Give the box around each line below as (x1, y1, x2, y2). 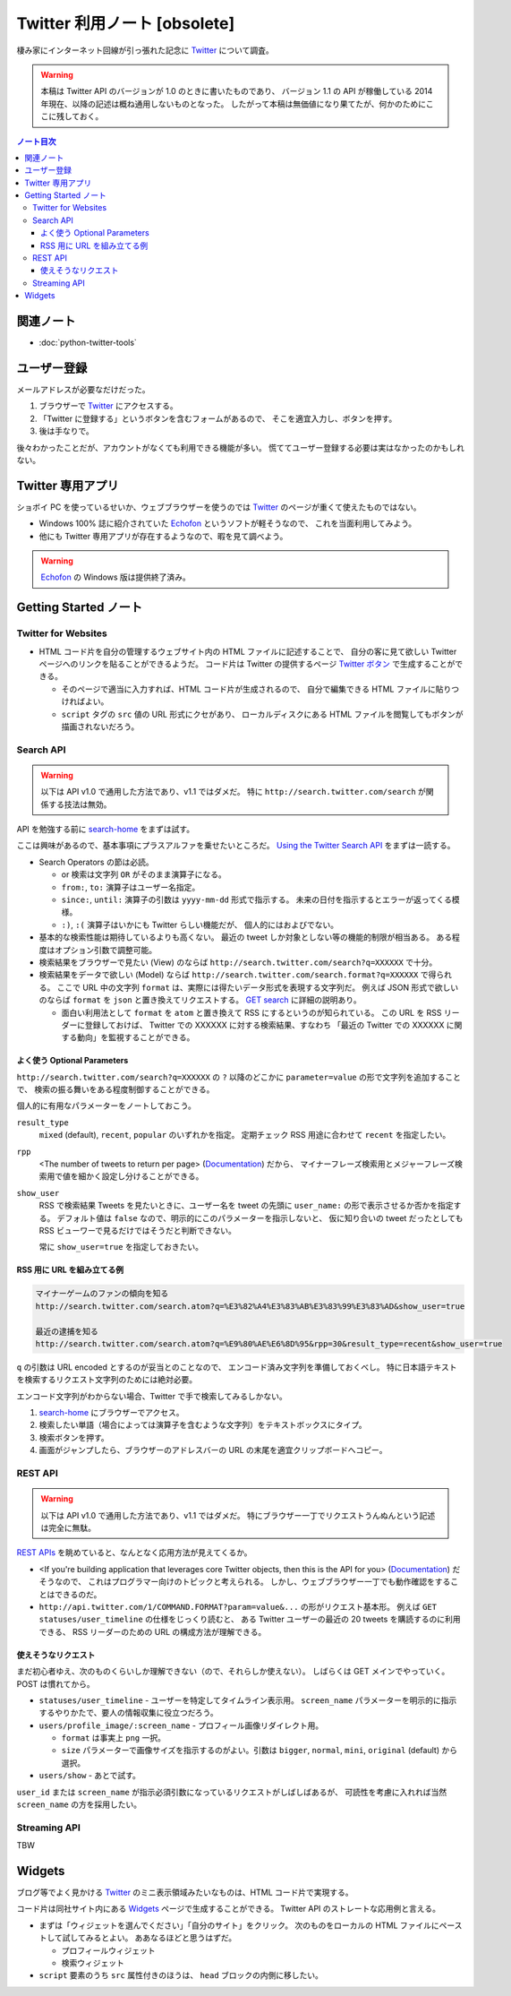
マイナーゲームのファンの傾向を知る (35, 1288, 169, 1299)
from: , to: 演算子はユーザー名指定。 (61, 882, 200, 892)
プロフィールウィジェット (61, 1945, 156, 1956)
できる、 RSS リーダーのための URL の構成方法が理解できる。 (38, 1626, 267, 1637)
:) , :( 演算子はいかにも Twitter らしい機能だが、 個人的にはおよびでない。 (61, 919, 339, 930)
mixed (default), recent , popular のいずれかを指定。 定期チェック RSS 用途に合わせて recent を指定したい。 (38, 1130, 451, 1140)
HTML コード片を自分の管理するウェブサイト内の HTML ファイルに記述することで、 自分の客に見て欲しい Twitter (38, 646, 457, 657)
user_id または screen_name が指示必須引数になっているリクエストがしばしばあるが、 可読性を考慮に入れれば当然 (16, 1786, 447, 1797)
